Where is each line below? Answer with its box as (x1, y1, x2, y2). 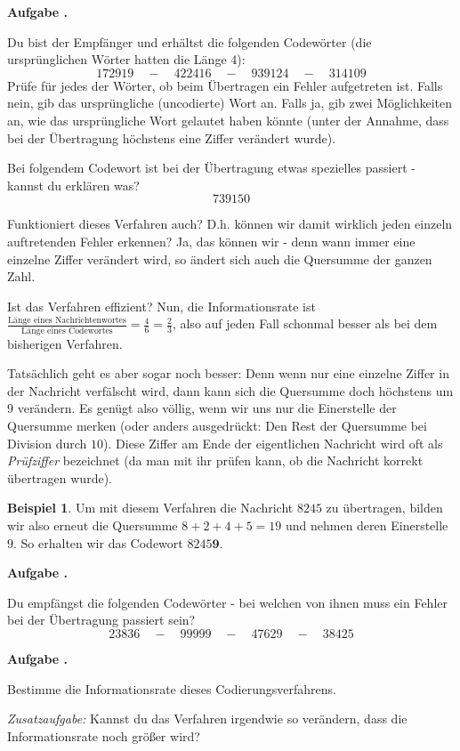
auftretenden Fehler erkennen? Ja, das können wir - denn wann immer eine (7, 231, 416, 250)
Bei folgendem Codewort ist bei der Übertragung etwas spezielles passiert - (7, 158, 416, 177)
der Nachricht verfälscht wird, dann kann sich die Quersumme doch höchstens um (7, 381, 454, 400)
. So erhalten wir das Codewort (13, 533, 183, 552)
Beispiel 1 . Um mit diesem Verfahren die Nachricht (7, 498, 294, 517)
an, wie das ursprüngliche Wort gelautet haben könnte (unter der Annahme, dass (7, 110, 449, 129)
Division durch (7, 433, 87, 452)
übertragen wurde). (7, 468, 112, 487)
